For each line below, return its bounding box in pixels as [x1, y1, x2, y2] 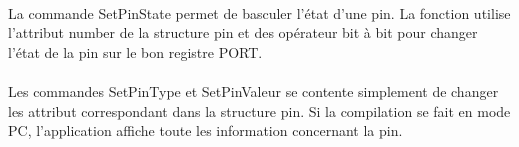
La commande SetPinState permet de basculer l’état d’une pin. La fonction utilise [8, 2, 511, 23]
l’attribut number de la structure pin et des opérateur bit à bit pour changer [8, 22, 478, 43]
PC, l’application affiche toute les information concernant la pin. [8, 120, 403, 141]
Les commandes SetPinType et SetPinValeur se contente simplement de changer [8, 80, 499, 101]
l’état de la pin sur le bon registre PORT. [8, 41, 263, 62]
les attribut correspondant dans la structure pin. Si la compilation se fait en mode [8, 100, 511, 121]
